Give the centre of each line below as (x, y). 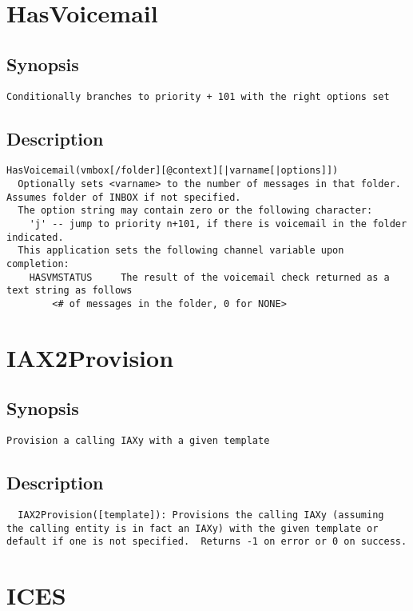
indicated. (35, 237)
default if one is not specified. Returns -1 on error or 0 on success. (207, 542)
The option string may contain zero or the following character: (195, 211)
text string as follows (69, 291)
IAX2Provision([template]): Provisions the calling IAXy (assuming (201, 515)
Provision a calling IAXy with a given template (138, 441)
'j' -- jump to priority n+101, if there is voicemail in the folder (218, 224)
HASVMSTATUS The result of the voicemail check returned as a (209, 277)
